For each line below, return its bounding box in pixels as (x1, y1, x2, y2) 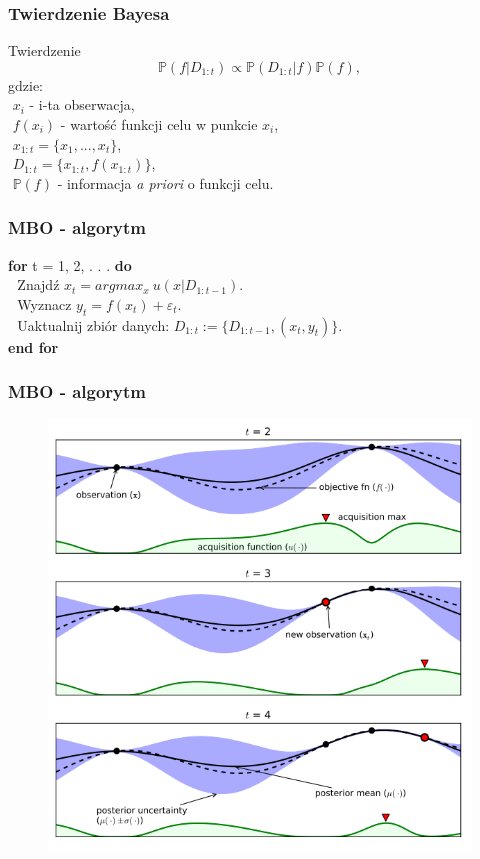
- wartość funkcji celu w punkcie (60, 114, 258, 134)
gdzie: (8, 74, 43, 95)
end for (8, 336, 59, 357)
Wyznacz (17, 293, 72, 314)
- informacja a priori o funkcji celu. (57, 172, 274, 193)
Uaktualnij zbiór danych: (17, 314, 170, 335)
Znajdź (17, 274, 60, 295)
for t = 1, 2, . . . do (8, 254, 132, 275)
